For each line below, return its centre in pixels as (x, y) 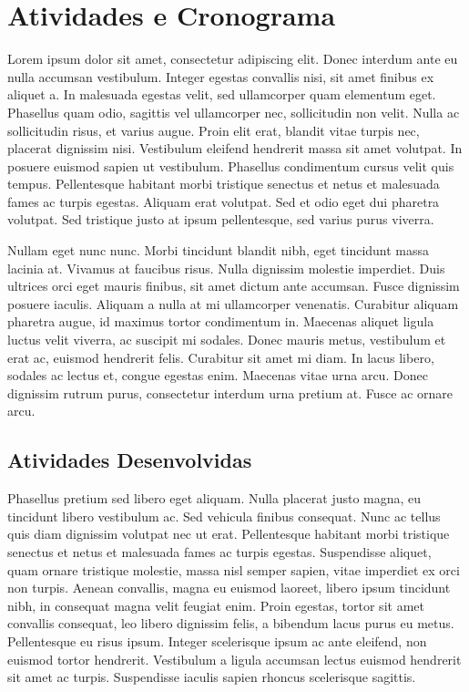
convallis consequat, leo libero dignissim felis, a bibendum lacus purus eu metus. (231, 623)
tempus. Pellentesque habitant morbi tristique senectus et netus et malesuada (224, 184)
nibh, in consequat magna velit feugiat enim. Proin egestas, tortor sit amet (216, 605)
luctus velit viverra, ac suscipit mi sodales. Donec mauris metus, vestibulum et (227, 340)
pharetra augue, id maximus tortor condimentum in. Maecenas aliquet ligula (221, 321)
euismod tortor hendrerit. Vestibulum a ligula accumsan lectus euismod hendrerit (234, 659)
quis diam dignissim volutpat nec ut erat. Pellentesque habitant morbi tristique (229, 534)
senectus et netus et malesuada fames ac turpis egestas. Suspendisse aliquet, (219, 551)
